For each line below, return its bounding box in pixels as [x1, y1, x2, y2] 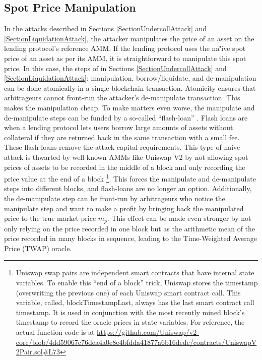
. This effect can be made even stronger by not [107, 213, 251, 223]
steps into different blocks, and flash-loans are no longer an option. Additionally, [4, 183, 252, 194]
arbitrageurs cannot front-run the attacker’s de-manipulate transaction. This [4, 92, 240, 103]
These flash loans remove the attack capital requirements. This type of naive [4, 142, 240, 152]
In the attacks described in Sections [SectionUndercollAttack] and [4, 23, 207, 34]
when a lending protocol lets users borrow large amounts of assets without [4, 122, 233, 133]
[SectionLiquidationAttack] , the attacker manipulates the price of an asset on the [4, 33, 254, 43]
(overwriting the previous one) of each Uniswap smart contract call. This [16, 287, 241, 297]
